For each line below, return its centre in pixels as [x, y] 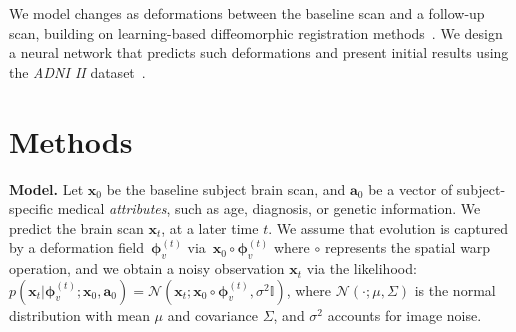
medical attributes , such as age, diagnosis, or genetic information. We [269, 208]
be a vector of [410, 188]
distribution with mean [79, 314]
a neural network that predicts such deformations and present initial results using [259, 52]
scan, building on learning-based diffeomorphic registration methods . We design [256, 32]
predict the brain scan [76, 227]
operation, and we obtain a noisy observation [147, 268]
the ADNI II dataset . [77, 71]
